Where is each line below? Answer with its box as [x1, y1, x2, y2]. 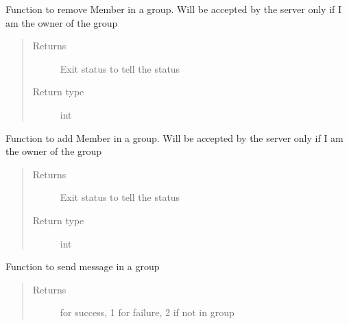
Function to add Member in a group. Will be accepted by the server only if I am [5, 130, 344, 145]
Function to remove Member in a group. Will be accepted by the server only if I [5, 2, 342, 16]
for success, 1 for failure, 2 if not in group [60, 305, 234, 320]
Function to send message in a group [5, 259, 160, 274]
